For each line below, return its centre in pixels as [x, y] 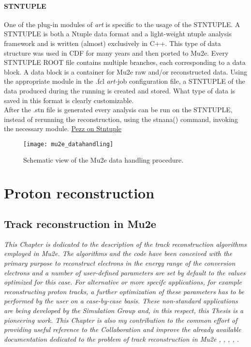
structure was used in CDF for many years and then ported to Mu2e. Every [116, 53]
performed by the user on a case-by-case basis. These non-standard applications [121, 301]
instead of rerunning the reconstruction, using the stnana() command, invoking [121, 119]
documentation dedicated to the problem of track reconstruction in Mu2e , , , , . [122, 339]
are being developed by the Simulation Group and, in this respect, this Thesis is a [124, 310]
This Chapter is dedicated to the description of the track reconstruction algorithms [125, 244]
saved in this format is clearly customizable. [69, 100]
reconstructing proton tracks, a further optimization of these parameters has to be [124, 291]
